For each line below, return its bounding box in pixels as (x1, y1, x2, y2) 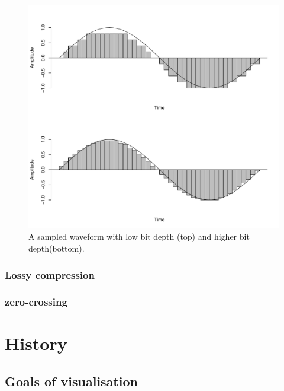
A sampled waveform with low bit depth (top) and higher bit (28, 230, 250, 243)
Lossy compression (5, 267, 95, 282)
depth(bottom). (28, 241, 85, 254)
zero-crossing (5, 294, 67, 309)
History (5, 331, 67, 355)
